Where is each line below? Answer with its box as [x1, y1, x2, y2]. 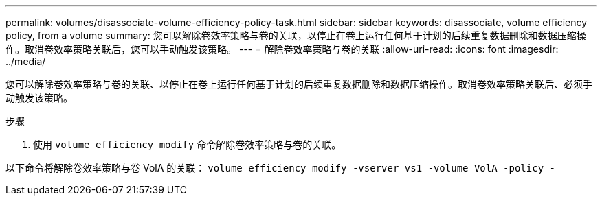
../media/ [5, 56, 46, 67]
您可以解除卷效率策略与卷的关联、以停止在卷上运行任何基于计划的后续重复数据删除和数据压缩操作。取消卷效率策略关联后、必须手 [5, 78, 592, 90]
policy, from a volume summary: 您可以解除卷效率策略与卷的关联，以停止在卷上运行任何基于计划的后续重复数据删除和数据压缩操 [5, 29, 586, 41]
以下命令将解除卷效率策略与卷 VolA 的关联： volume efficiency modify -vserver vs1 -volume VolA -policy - [5, 162, 555, 174]
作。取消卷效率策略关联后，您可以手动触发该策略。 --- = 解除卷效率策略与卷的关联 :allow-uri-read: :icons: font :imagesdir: [5, 43, 559, 55]
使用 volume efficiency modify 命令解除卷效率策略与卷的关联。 [33, 139, 342, 150]
